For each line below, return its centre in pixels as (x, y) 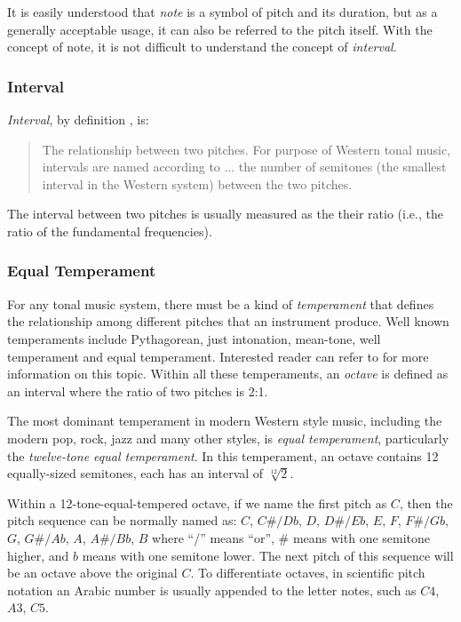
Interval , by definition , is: (78, 119)
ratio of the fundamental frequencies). (110, 231)
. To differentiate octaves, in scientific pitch (308, 573)
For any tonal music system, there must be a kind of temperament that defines (221, 303)
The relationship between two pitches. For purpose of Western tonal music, (246, 149)
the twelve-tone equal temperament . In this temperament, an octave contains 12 (223, 455)
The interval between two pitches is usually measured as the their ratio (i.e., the (225, 214)
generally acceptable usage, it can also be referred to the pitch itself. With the (220, 29)
